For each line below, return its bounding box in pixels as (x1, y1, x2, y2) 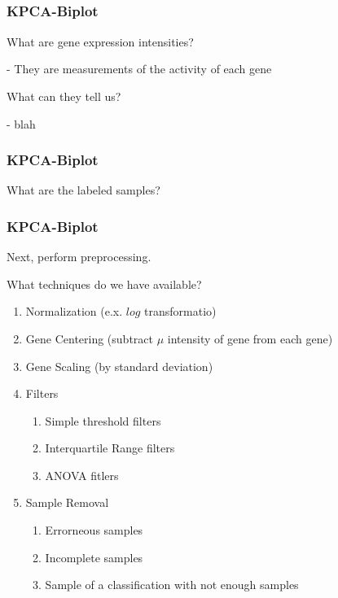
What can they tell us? (7, 87, 121, 104)
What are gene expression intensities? (7, 33, 194, 50)
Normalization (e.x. (25, 303, 123, 320)
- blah (7, 115, 36, 132)
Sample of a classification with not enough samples (45, 576, 299, 593)
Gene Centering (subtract (25, 330, 153, 347)
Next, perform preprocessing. (7, 248, 151, 265)
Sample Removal (25, 494, 109, 511)
